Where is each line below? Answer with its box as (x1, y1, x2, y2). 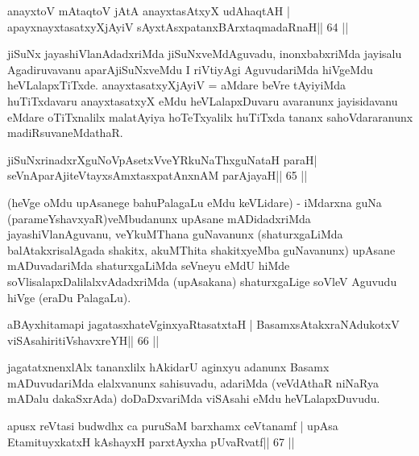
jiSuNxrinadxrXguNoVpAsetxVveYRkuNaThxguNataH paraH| (7, 151, 317, 168)
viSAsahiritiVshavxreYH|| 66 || (7, 331, 160, 348)
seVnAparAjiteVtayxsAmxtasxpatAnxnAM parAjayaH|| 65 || (7, 167, 308, 184)
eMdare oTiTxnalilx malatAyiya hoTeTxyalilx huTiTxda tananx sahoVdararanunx (7, 108, 413, 125)
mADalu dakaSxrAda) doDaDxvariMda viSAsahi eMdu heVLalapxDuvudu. (7, 390, 380, 407)
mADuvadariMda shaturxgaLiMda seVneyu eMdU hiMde (7, 257, 290, 274)
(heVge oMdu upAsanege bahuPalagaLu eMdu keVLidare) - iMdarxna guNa (7, 193, 382, 210)
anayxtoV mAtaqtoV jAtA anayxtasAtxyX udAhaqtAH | (7, 2, 290, 19)
